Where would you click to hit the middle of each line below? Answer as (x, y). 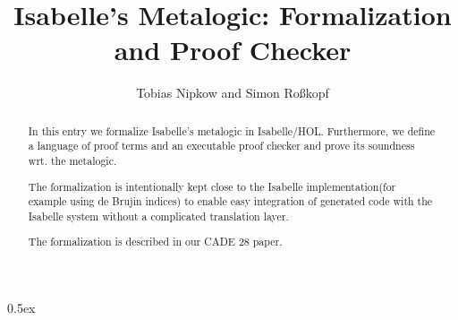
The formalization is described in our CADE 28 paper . (155, 242)
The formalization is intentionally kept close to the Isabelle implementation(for (212, 186)
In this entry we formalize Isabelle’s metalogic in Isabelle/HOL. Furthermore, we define (232, 130)
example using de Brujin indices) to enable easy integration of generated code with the (230, 201)
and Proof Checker (233, 50)
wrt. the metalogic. (72, 161)
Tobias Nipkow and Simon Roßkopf (233, 93)
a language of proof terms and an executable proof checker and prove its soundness (221, 146)
